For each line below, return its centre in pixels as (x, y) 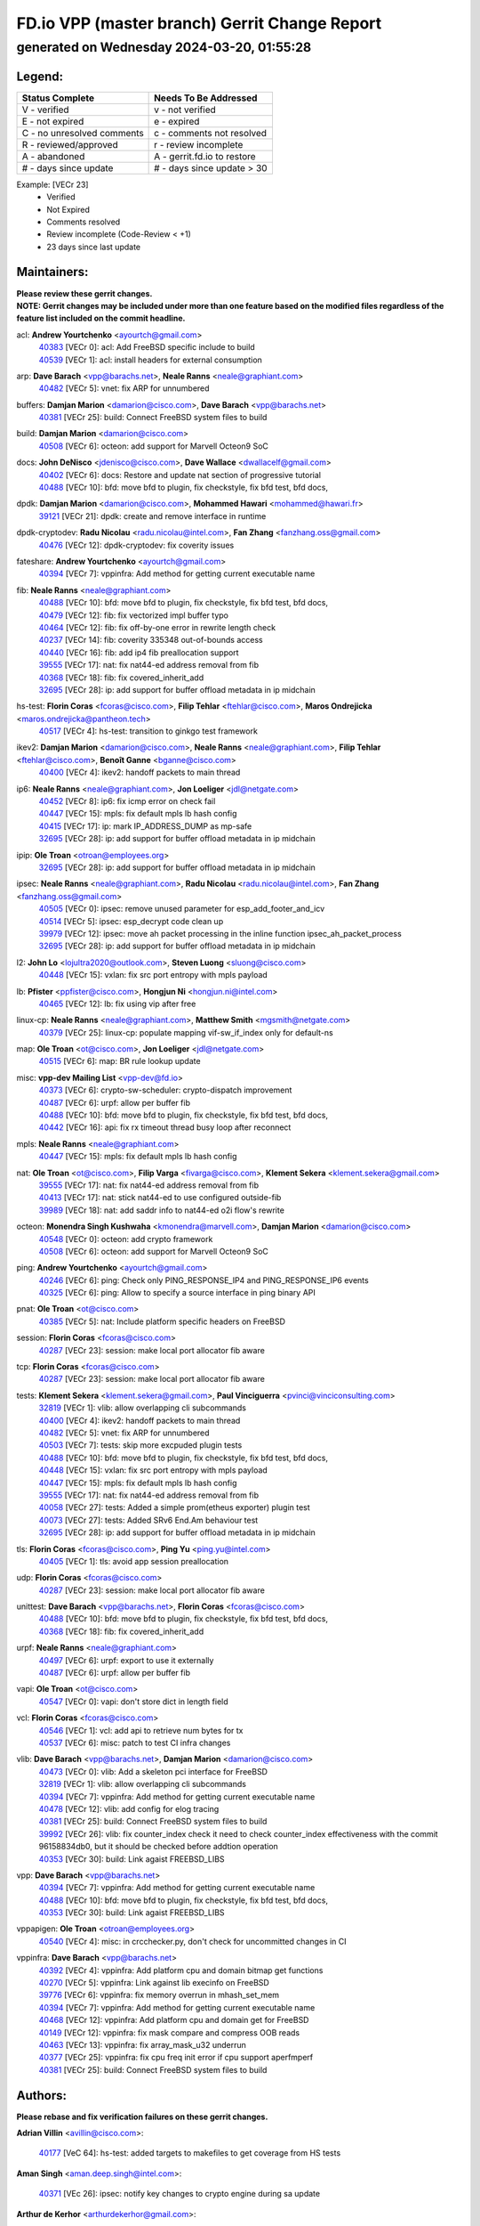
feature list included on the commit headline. (101, 318)
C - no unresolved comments (83, 133)
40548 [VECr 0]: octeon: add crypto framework (126, 1239)
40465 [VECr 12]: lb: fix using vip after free (117, 1003)
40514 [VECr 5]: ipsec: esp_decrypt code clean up (131, 921)
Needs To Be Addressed (206, 98)
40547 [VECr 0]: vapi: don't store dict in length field (133, 1702)
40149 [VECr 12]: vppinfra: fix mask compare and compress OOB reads (169, 2032)
